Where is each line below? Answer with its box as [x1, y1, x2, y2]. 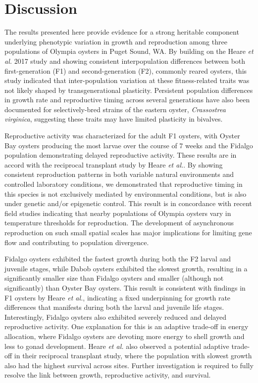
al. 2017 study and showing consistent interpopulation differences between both [4, 55, 246, 66]
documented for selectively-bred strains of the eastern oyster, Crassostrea [4, 104, 226, 114]
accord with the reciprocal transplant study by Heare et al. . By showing [4, 159, 223, 170]
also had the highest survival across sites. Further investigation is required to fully [4, 360, 254, 370]
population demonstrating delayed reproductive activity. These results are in [4, 150, 237, 160]
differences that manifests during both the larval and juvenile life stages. [4, 302, 224, 312]
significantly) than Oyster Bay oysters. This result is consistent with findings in [4, 282, 246, 293]
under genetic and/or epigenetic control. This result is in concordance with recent [4, 198, 252, 209]
